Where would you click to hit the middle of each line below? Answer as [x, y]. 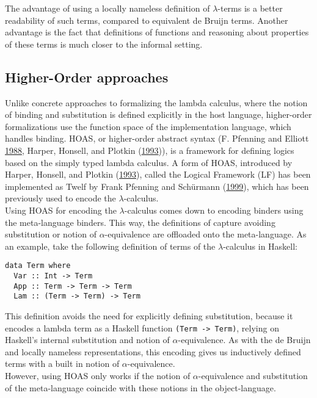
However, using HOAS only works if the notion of [98, 375]
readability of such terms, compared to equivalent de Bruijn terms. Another [147, 20]
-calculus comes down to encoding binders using [214, 210]
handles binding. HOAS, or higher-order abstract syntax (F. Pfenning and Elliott [157, 138]
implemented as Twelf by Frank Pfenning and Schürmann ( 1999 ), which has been [157, 186]
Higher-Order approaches [87, 77]
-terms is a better [250, 8]
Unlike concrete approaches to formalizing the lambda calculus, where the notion [156, 102]
